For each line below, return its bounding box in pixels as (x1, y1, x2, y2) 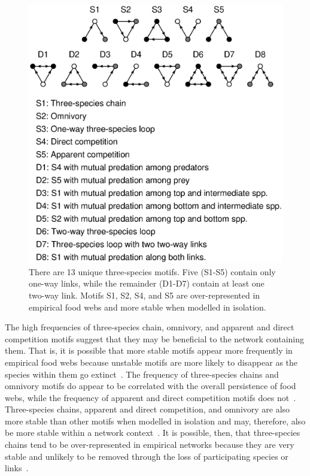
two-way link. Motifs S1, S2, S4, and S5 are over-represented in (29, 288, 260, 301)
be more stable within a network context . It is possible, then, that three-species (5, 426, 300, 439)
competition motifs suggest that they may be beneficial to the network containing (5, 332, 304, 345)
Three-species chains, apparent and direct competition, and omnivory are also (5, 403, 290, 415)
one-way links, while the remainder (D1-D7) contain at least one (29, 277, 265, 290)
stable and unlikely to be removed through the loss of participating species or (5, 450, 288, 462)
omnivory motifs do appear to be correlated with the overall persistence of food (5, 379, 296, 392)
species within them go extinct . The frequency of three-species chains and (5, 367, 279, 380)
